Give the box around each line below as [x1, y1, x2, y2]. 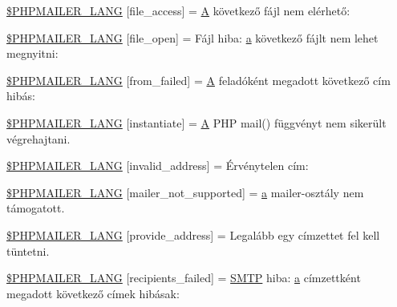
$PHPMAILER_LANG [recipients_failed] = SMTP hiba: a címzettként [6, 269, 361, 286]
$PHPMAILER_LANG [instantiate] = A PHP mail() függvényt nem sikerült [6, 114, 387, 131]
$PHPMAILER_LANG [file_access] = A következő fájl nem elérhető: [6, 2, 350, 18]
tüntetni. [6, 242, 50, 259]
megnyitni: [6, 45, 59, 62]
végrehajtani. [6, 130, 71, 147]
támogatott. [6, 200, 65, 216]
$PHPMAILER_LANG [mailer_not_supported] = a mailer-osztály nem [6, 184, 364, 200]
